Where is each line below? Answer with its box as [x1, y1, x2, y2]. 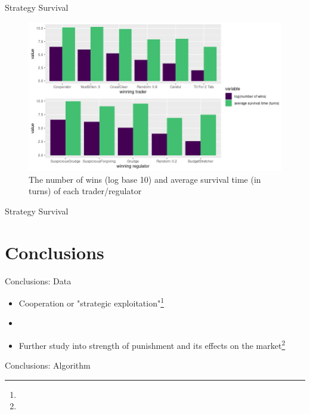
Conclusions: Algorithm [5, 359, 91, 372]
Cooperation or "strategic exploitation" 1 [18, 295, 165, 309]
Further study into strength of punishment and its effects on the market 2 [18, 337, 286, 351]
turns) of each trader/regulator [29, 185, 142, 197]
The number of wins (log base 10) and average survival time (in [29, 173, 261, 185]
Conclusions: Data [5, 274, 72, 287]
